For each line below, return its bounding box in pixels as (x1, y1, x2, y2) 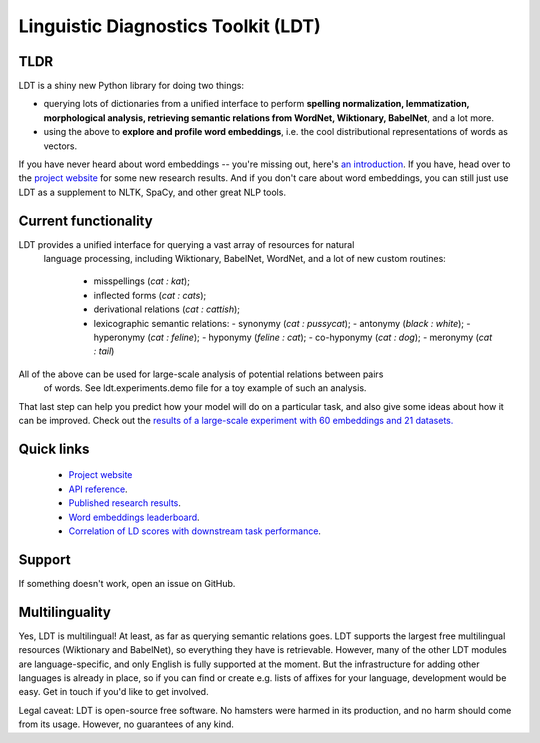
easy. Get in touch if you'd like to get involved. (18, 686, 209, 698)
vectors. (43, 140, 78, 152)
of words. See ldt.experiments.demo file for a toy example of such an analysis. (43, 382, 367, 394)
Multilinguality (18, 603, 112, 620)
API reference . (68, 483, 129, 495)
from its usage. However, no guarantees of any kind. (18, 718, 235, 730)
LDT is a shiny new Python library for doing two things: (18, 80, 245, 92)
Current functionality (18, 212, 154, 229)
